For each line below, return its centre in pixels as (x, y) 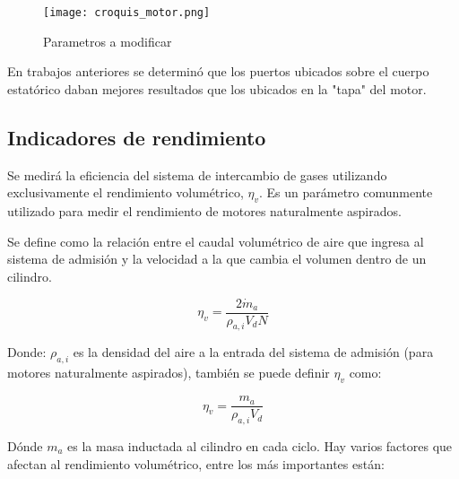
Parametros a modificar (108, 41)
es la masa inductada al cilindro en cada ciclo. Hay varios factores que (260, 445)
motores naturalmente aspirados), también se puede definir (169, 373)
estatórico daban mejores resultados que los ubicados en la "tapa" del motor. (217, 88)
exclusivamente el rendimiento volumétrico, (126, 192)
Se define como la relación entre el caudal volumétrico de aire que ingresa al (216, 241)
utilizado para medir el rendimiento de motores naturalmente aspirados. (204, 211)
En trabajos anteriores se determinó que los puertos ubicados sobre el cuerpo (218, 71)
